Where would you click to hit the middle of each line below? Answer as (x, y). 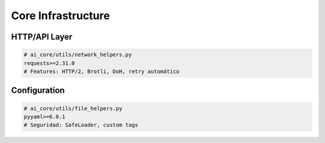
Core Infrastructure (60, 16)
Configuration (38, 91)
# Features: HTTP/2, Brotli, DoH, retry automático (102, 71)
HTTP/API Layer (42, 37)
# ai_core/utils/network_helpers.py (78, 55)
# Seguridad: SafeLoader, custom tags (81, 125)
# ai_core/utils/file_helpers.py (73, 108)
